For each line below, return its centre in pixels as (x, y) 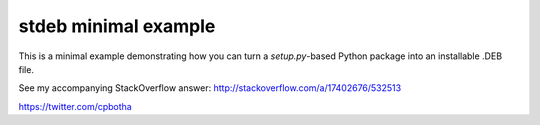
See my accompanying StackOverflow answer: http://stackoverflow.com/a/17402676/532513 (210, 88)
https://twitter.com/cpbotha (75, 106)
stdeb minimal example (117, 26)
